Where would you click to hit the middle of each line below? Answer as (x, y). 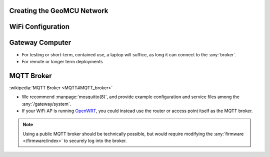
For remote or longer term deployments (62, 61)
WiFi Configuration (39, 27)
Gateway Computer (40, 43)
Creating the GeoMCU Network (59, 11)
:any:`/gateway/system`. (46, 104)
